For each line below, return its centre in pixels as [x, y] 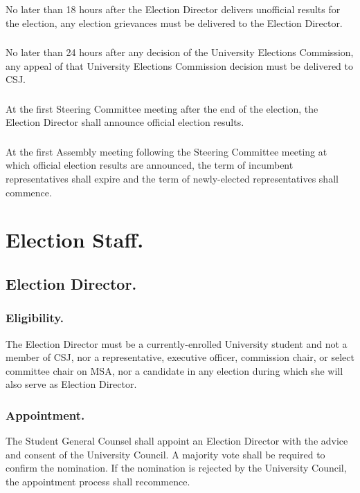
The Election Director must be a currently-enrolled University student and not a [177, 343]
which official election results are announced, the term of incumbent [150, 165]
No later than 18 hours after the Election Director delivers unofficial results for [173, 9]
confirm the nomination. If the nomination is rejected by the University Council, [176, 468]
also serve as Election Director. [71, 384]
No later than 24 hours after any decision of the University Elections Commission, [180, 52]
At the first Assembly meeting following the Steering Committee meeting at [166, 151]
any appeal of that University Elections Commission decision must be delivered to [179, 65]
